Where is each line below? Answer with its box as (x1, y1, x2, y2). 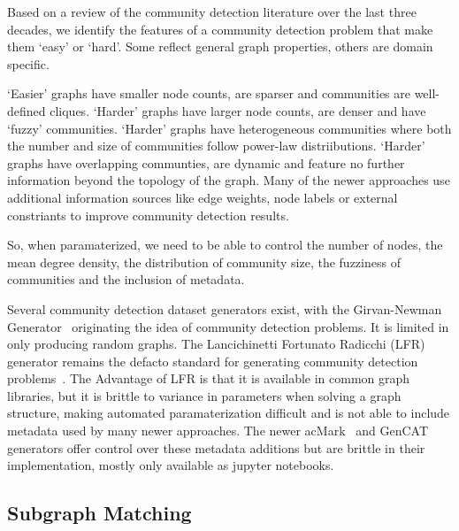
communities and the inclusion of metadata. (7, 270, 245, 289)
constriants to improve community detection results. (7, 205, 289, 224)
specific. (7, 54, 50, 73)
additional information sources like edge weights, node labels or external (7, 188, 398, 206)
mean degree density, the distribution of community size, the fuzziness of (7, 252, 401, 271)
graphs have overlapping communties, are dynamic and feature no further (7, 153, 405, 172)
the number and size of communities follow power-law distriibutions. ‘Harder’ (7, 136, 425, 155)
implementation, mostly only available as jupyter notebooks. (7, 456, 334, 474)
